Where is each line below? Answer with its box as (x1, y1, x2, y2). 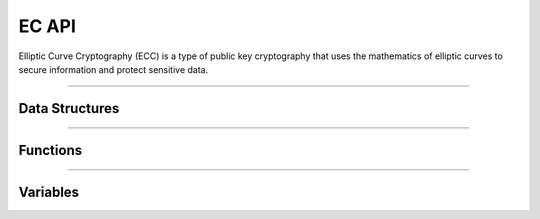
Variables (18, 183, 80, 200)
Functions (18, 141, 83, 159)
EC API (18, 15, 77, 37)
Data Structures (18, 100, 120, 117)
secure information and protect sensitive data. (18, 63, 209, 75)
